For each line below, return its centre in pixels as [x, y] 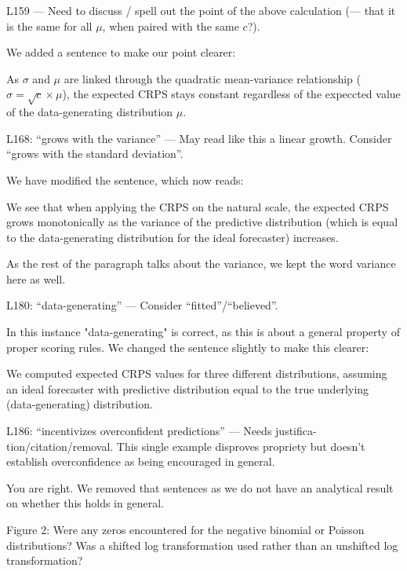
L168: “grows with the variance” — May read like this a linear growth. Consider [199, 138]
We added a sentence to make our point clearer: [121, 52]
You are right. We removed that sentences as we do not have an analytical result [200, 487]
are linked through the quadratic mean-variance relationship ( [213, 78]
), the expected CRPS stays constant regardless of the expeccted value [231, 94]
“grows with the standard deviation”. [95, 154]
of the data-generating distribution [90, 112]
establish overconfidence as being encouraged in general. [141, 461]
